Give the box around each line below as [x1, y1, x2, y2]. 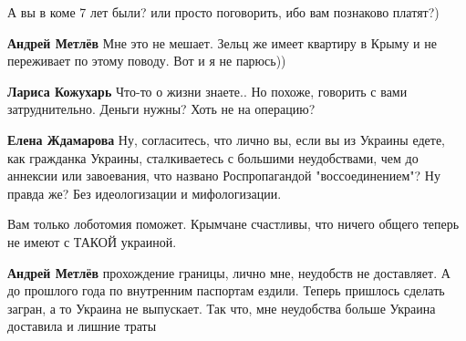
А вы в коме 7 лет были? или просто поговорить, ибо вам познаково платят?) [7, 3, 440, 21]
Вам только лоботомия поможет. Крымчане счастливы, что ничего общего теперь [7, 214, 460, 233]
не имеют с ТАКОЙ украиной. [7, 232, 177, 251]
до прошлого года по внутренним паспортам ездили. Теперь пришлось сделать [7, 281, 445, 300]
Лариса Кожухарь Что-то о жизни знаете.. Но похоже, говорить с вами [7, 81, 408, 100]
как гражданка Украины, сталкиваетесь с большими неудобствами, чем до [7, 148, 419, 167]
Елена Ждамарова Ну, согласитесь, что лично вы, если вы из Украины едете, [7, 129, 446, 149]
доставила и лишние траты [7, 316, 157, 336]
